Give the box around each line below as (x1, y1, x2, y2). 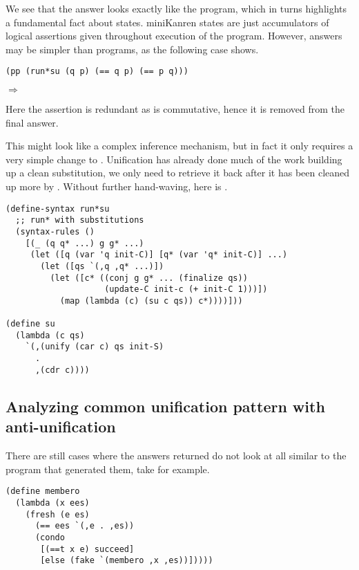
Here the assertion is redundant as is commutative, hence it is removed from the (6, 102, 345, 116)
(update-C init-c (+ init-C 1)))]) (104, 284, 268, 295)
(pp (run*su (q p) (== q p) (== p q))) (6, 66, 188, 77)
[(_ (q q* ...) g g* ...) (25, 238, 144, 248)
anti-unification (6, 416, 116, 437)
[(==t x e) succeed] (40, 544, 135, 554)
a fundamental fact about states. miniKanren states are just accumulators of (6, 15, 329, 29)
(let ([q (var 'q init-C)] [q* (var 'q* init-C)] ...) (30, 250, 288, 260)
